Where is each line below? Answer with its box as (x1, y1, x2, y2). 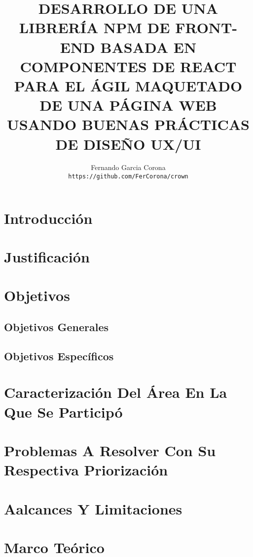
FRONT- (175, 17, 238, 38)
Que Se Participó (4, 401, 123, 422)
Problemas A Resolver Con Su (4, 440, 216, 460)
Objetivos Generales (4, 319, 109, 335)
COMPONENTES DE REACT (20, 56, 237, 76)
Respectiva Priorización (4, 460, 168, 480)
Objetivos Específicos (4, 348, 114, 363)
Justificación (4, 247, 90, 267)
